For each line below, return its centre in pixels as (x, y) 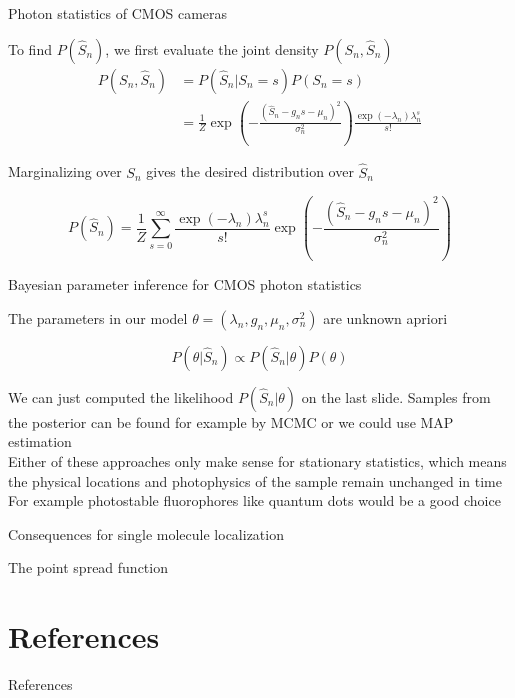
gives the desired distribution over (250, 171)
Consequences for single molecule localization (146, 533)
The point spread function (88, 567)
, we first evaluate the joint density (212, 48)
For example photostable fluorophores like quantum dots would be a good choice (254, 500)
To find (30, 48)
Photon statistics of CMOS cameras (118, 13)
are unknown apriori (385, 317)
